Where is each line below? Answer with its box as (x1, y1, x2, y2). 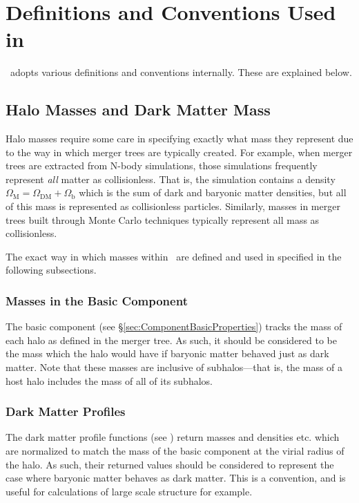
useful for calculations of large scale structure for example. (6, 484, 253, 498)
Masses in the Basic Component (6, 292, 188, 309)
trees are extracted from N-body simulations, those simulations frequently (6, 158, 318, 173)
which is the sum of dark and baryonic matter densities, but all (79, 185, 347, 200)
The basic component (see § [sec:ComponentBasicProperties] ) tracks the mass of (6, 319, 342, 334)
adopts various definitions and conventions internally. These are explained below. (10, 65, 352, 79)
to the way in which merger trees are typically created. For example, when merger (6, 144, 353, 159)
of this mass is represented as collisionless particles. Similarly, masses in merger (6, 199, 340, 213)
